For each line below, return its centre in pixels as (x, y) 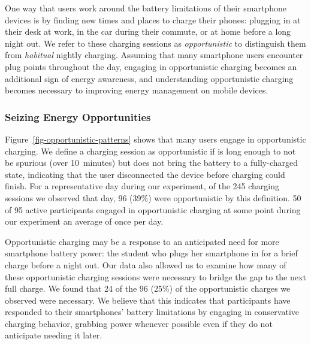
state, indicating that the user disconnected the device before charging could (145, 174)
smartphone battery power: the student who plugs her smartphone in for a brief (151, 253)
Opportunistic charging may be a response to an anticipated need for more (142, 241)
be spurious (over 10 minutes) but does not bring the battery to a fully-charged (151, 163)
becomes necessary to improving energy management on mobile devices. (137, 90)
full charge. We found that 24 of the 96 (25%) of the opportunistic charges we (148, 288)
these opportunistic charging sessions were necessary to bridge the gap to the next (155, 276)
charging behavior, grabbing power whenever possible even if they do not (139, 323)
